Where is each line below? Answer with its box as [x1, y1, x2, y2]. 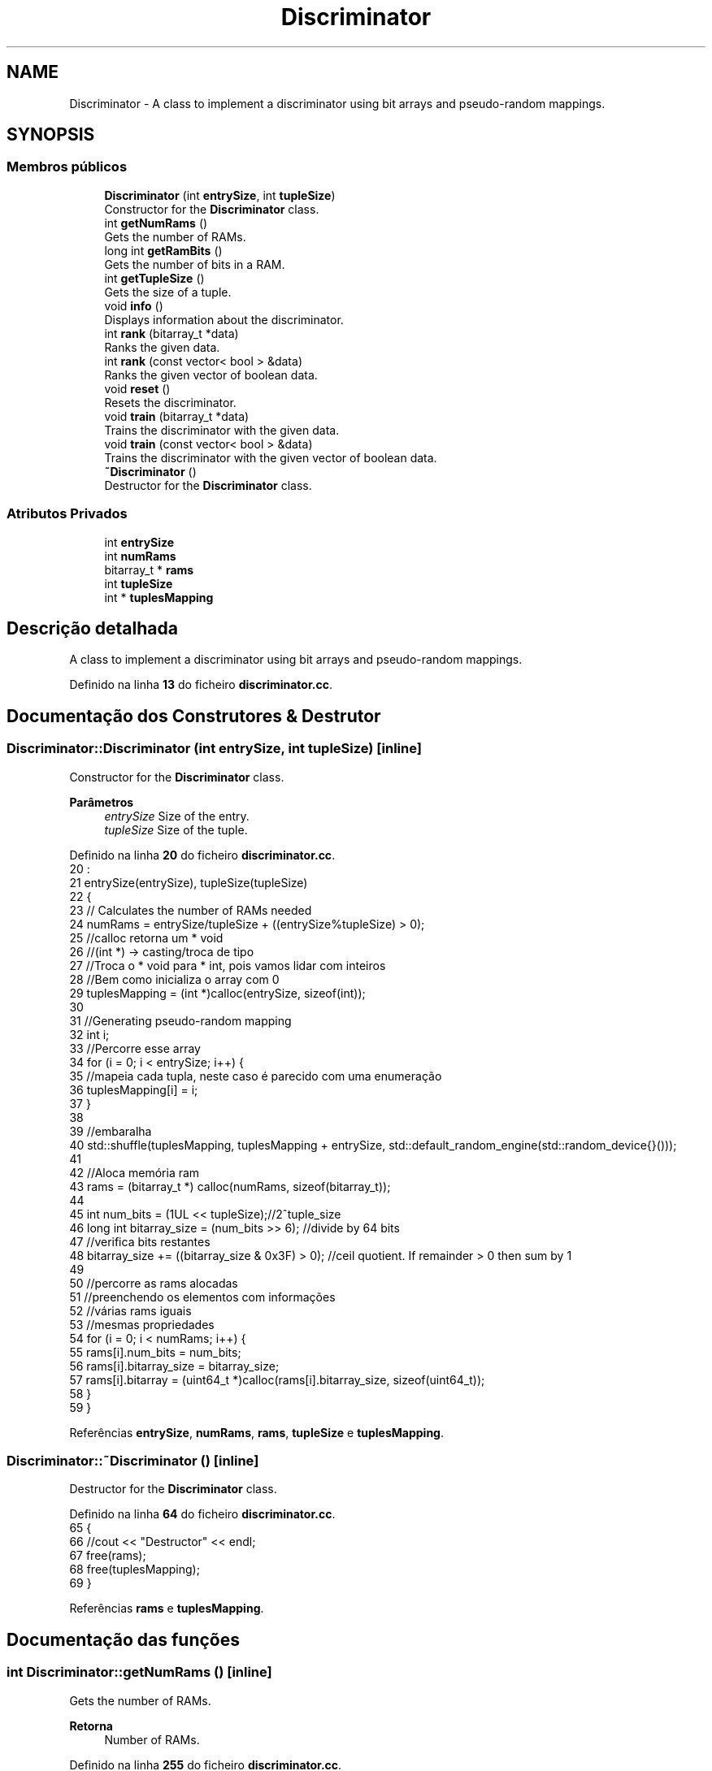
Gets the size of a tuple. [104, 284, 232, 299]
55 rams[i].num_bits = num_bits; [69, 1344, 241, 1359]
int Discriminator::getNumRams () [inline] [7, 1664, 272, 1681]
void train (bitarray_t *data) [104, 409, 250, 423]
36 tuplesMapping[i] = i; [69, 1082, 198, 1097]
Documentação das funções [7, 1629, 240, 1650]
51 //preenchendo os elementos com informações [69, 1289, 336, 1304]
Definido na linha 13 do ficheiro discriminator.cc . [69, 678, 332, 692]
